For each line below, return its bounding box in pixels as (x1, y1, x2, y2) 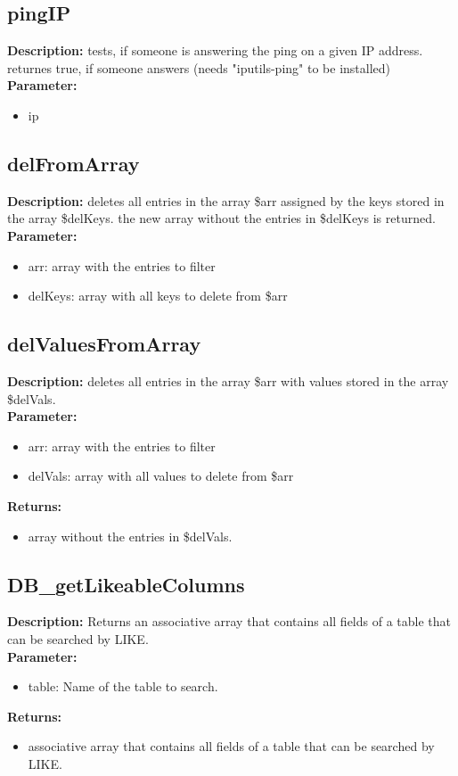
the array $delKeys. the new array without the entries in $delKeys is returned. (7, 209, 436, 227)
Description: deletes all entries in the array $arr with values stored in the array (7, 371, 449, 390)
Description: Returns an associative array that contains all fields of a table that (7, 612, 452, 631)
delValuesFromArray (7, 330, 201, 358)
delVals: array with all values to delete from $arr (28, 466, 294, 485)
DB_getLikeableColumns (7, 570, 245, 598)
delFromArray (7, 149, 140, 177)
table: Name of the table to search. (28, 677, 218, 696)
